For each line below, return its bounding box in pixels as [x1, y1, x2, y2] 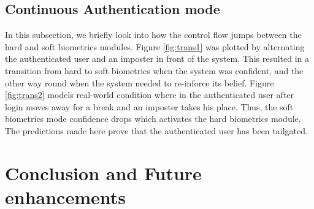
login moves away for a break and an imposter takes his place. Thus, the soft [5, 100, 294, 113]
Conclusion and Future [5, 160, 202, 185]
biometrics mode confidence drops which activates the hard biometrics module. [5, 112, 301, 125]
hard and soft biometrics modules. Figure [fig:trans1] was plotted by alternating [5, 40, 305, 53]
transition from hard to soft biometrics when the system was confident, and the [5, 64, 304, 77]
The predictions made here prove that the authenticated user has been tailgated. [5, 124, 308, 137]
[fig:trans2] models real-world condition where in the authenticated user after [5, 88, 294, 101]
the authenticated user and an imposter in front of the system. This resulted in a [5, 52, 310, 65]
